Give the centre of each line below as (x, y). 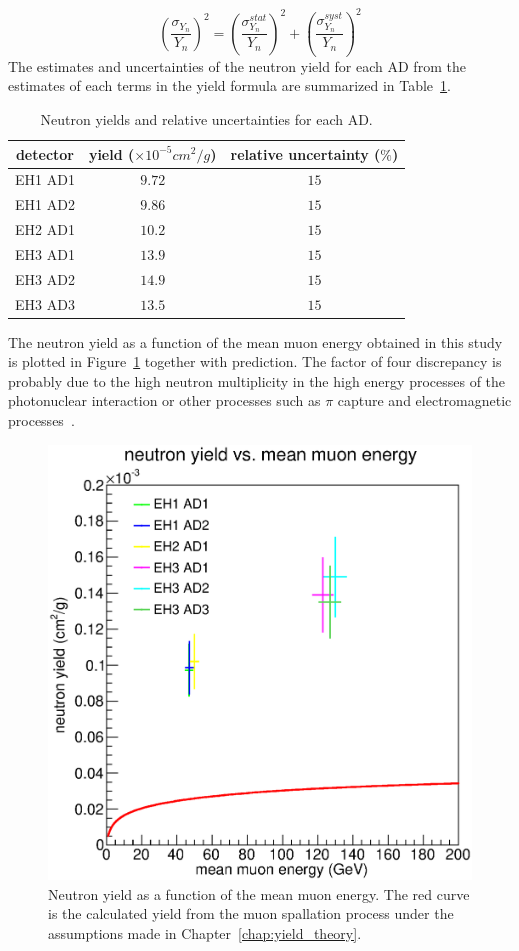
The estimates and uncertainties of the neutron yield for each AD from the (237, 65)
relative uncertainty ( (305, 153)
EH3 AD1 (45, 253)
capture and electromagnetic (424, 400)
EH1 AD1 (45, 179)
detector (44, 153)
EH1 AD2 (45, 204)
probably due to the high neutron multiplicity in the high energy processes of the (257, 380)
